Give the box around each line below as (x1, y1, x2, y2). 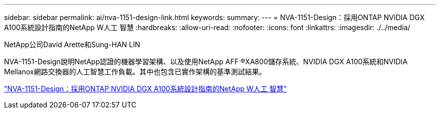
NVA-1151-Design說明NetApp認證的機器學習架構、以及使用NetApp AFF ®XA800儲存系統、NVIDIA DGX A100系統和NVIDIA (4, 57, 408, 66)
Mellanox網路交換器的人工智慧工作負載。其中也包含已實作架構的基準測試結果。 (4, 67, 266, 76)
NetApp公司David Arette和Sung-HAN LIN (4, 40, 140, 49)
